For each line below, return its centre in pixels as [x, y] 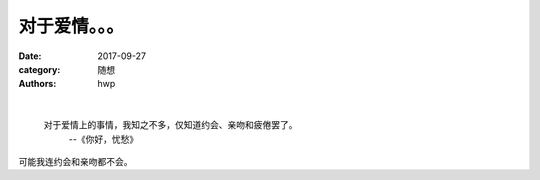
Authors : [37, 84]
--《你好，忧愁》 [103, 139]
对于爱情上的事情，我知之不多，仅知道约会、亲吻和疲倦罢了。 [170, 125]
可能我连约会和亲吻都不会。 [75, 161]
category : [39, 69]
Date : [30, 56]
